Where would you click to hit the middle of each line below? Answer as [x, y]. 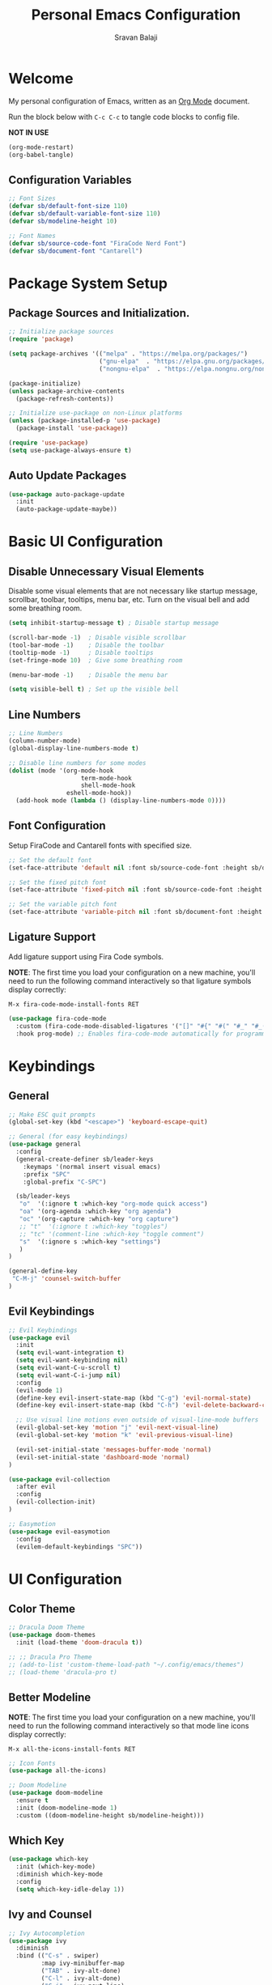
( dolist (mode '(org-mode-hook [61, 771]
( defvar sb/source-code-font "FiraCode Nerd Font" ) [97, 243]
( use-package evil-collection [59, 1479]
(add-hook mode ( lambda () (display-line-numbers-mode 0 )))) [121, 801]
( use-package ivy [38, 1940]
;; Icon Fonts [32, 1763]
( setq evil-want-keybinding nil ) [72, 1360]
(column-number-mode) [45, 741]
